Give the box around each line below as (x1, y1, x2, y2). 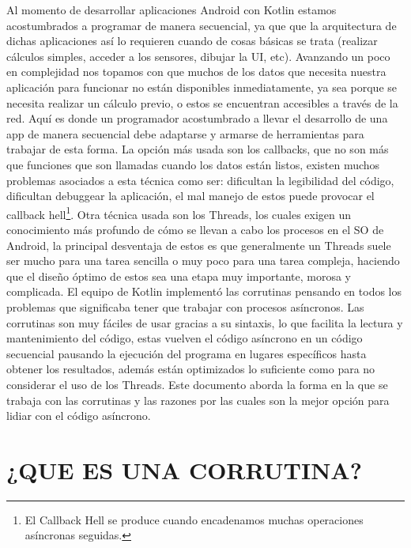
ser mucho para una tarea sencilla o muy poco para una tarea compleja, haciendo (6, 252, 400, 269)
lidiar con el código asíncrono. (6, 407, 151, 424)
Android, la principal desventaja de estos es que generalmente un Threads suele (6, 236, 391, 253)
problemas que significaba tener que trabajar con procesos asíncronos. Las (6, 298, 364, 315)
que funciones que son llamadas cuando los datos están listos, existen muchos (6, 156, 380, 172)
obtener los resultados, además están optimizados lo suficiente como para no (6, 361, 375, 377)
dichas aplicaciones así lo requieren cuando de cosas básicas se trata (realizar (6, 32, 378, 49)
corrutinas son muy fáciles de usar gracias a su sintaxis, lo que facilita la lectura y (6, 314, 403, 331)
